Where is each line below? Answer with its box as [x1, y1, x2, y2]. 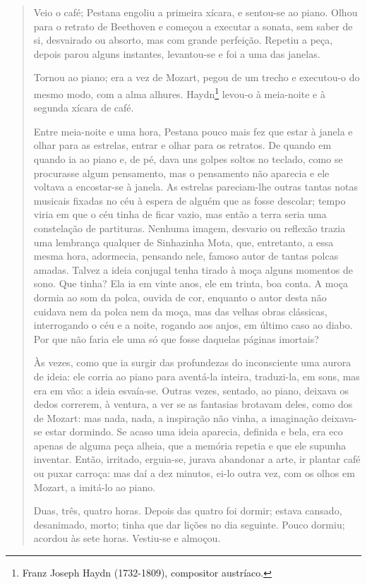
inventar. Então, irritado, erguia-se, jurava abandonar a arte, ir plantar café [33, 452, 361, 466]
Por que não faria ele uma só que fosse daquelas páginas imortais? [33, 331, 319, 346]
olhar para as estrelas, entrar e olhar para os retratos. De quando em [33, 138, 332, 152]
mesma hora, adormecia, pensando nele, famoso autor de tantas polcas [33, 248, 339, 263]
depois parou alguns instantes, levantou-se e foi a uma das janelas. [33, 46, 320, 61]
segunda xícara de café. [33, 100, 134, 115]
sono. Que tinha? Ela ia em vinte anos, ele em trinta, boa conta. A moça [33, 276, 349, 291]
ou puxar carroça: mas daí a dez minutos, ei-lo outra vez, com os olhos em [33, 466, 355, 481]
